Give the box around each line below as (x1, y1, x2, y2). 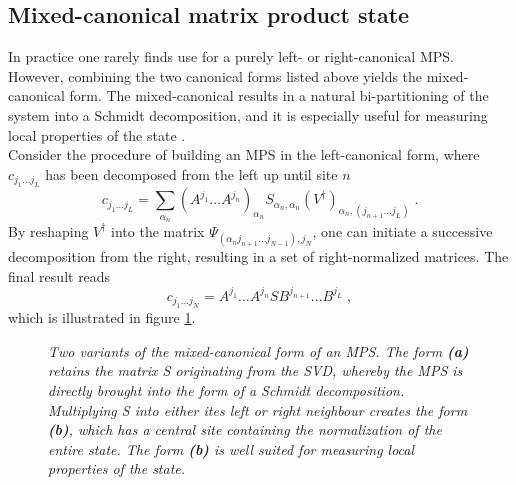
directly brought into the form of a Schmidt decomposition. (48, 380, 405, 401)
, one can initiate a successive (312, 220, 493, 241)
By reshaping (8, 220, 89, 241)
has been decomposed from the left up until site (45, 163, 338, 184)
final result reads (8, 265, 111, 286)
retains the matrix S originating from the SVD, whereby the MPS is (48, 360, 463, 381)
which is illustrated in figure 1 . (8, 307, 196, 328)
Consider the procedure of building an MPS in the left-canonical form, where (8, 144, 480, 165)
